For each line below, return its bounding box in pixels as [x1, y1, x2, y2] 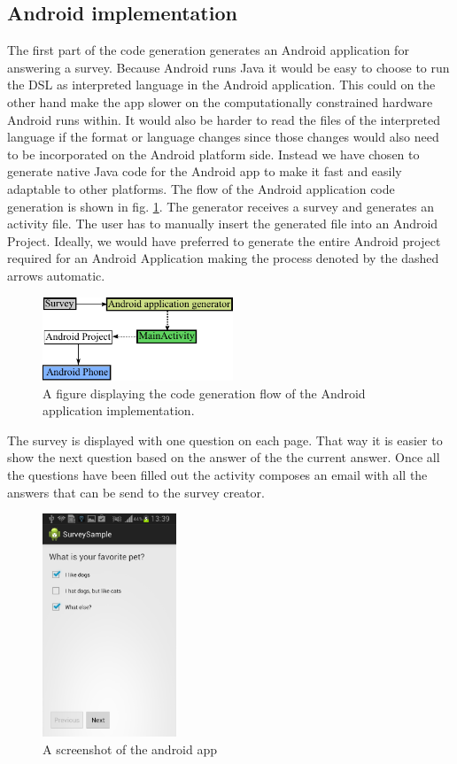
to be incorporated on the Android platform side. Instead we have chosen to [7, 144, 420, 163]
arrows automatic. [7, 266, 105, 284]
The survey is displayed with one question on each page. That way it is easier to [7, 430, 443, 449]
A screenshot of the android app [43, 739, 218, 758]
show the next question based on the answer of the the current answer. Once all [7, 448, 440, 467]
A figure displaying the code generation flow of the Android [43, 383, 366, 402]
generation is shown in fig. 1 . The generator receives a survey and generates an [7, 197, 435, 215]
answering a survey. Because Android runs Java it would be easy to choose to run [7, 58, 450, 76]
